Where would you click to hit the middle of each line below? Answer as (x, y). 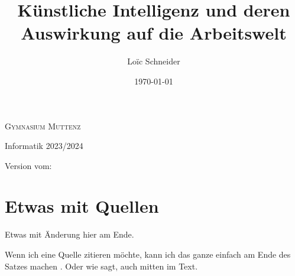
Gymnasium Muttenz (43, 126)
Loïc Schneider (154, 61)
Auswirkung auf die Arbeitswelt (154, 33)
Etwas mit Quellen (82, 206)
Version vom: (28, 165)
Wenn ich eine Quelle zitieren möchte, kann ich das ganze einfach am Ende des (148, 254)
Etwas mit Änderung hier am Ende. (69, 234)
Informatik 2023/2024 (44, 146)
